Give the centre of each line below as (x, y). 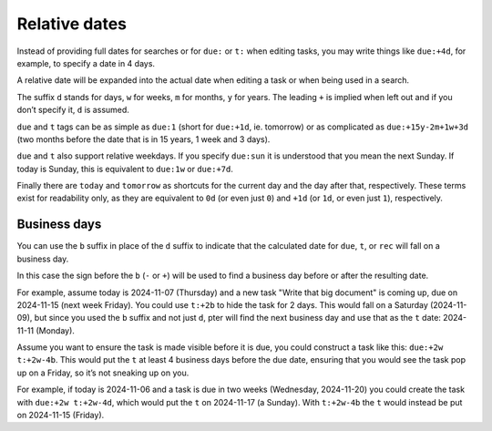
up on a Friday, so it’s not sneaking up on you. (103, 373)
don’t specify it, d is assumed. (73, 110)
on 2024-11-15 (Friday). (61, 416)
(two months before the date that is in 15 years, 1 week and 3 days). (143, 139)
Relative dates (72, 24)
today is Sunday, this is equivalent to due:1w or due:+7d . (125, 169)
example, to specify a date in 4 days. (86, 63)
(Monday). (55, 330)
